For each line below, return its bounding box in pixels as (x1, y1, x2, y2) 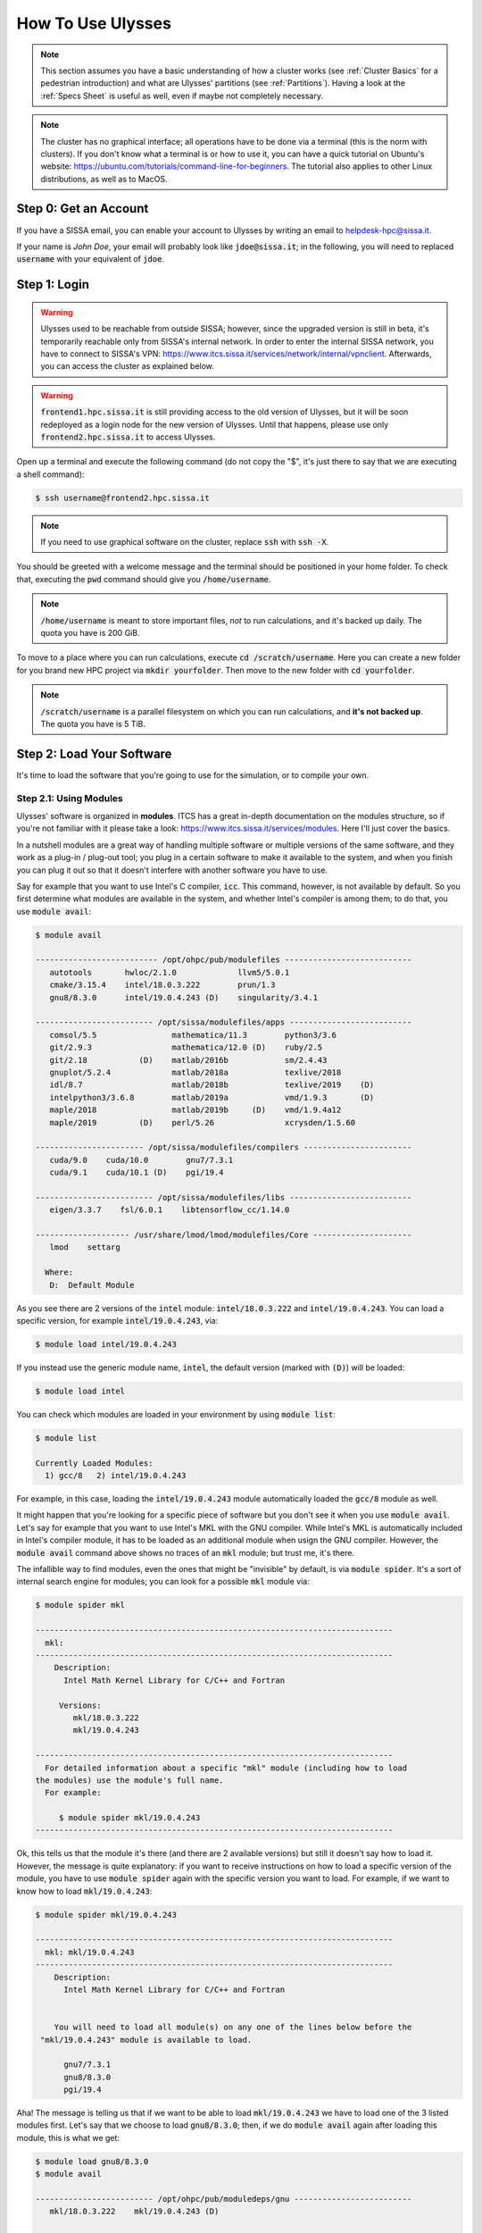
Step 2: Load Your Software (16, 746, 172, 761)
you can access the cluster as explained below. (40, 361, 214, 372)
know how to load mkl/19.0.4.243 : (16, 1886, 153, 1896)
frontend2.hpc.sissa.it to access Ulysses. (40, 431, 216, 442)
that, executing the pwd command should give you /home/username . (16, 573, 271, 584)
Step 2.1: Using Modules (16, 791, 124, 804)
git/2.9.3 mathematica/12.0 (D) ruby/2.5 (49, 1042, 323, 1053)
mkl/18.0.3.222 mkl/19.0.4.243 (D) (49, 2206, 220, 2217)
